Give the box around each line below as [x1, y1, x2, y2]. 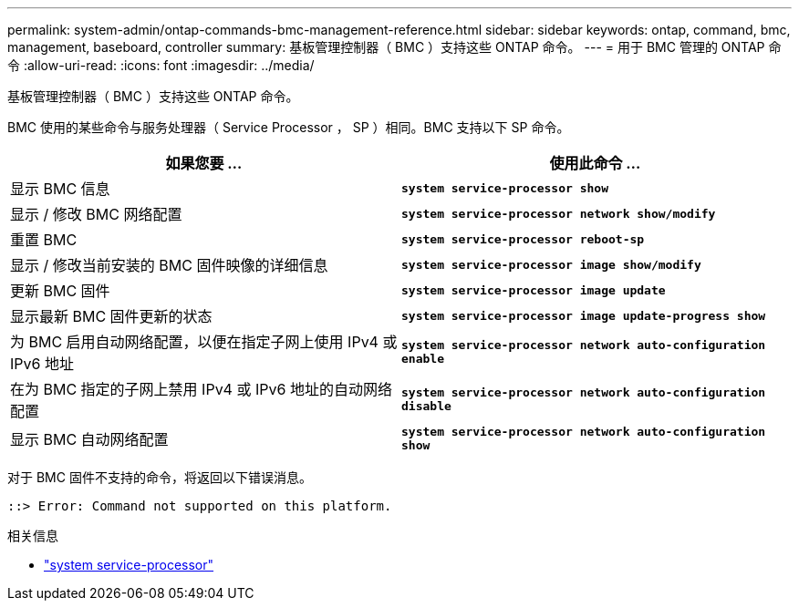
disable [401, 399, 451, 413]
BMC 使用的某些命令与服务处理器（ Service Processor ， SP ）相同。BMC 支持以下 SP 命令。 [7, 119, 570, 135]
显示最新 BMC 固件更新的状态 [10, 307, 213, 325]
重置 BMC [10, 231, 78, 249]
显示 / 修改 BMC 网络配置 [10, 205, 182, 223]
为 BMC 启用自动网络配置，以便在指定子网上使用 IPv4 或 [10, 333, 398, 351]
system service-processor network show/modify [401, 206, 716, 221]
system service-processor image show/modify [401, 257, 701, 272]
